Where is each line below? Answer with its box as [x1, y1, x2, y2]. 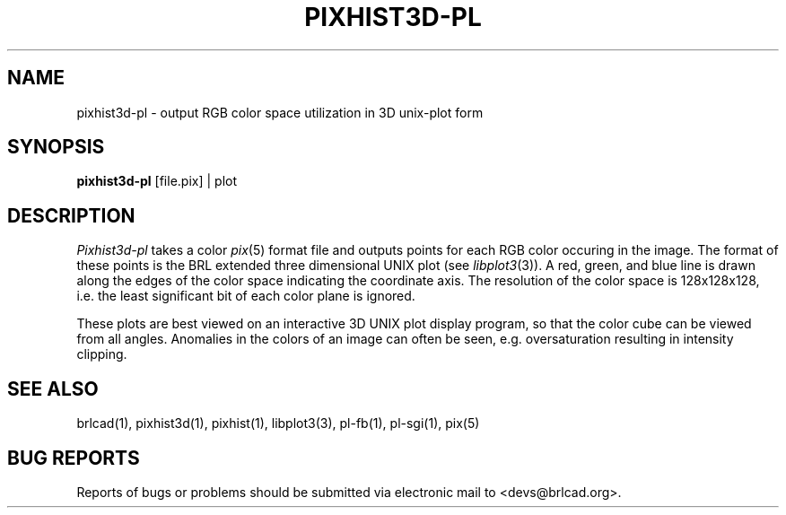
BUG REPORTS [7, 446, 140, 469]
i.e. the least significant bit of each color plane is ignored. [76, 288, 415, 304]
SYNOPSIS [7, 135, 105, 159]
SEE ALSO [7, 377, 99, 400]
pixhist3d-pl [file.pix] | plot [76, 173, 238, 189]
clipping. [76, 346, 127, 362]
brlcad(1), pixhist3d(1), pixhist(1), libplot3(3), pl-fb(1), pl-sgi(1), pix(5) [76, 415, 480, 432]
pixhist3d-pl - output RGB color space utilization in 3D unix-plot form [76, 104, 484, 120]
